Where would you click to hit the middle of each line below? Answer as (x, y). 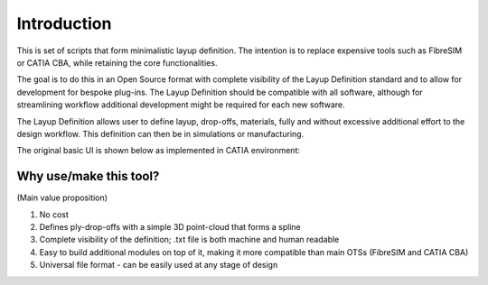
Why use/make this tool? (88, 176)
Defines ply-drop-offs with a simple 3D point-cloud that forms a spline (170, 226)
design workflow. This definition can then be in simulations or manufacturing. (160, 133)
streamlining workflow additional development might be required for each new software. (181, 105)
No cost (54, 214)
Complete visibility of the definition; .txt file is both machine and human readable (189, 240)
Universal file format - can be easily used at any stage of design (159, 265)
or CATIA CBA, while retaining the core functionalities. (117, 62)
